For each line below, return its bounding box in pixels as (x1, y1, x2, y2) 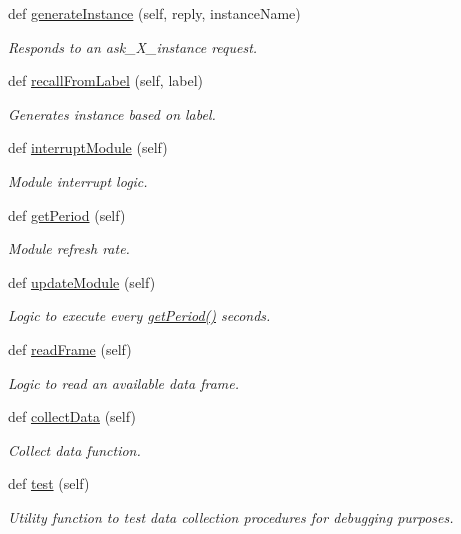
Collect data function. (8, 439, 141, 460)
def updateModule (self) (8, 271, 156, 292)
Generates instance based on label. (8, 103, 216, 124)
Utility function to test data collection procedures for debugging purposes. (8, 506, 454, 527)
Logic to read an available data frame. (8, 372, 239, 393)
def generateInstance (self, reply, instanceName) (8, 3, 301, 23)
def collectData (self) (8, 406, 136, 427)
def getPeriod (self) (8, 204, 126, 225)
